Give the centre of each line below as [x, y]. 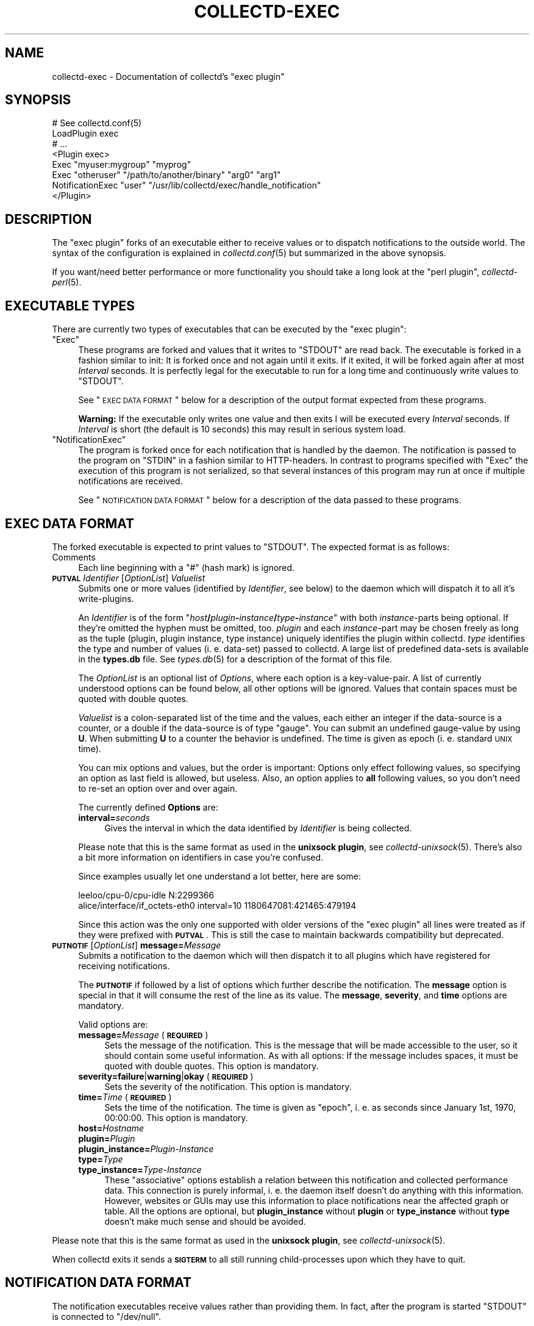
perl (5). [67, 282]
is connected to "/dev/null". [106, 1316]
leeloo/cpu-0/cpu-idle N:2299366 [146, 895]
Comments [74, 557]
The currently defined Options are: [148, 807]
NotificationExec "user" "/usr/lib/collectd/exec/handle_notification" [187, 185]
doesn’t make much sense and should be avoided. [205, 1221]
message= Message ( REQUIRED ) [143, 1034]
